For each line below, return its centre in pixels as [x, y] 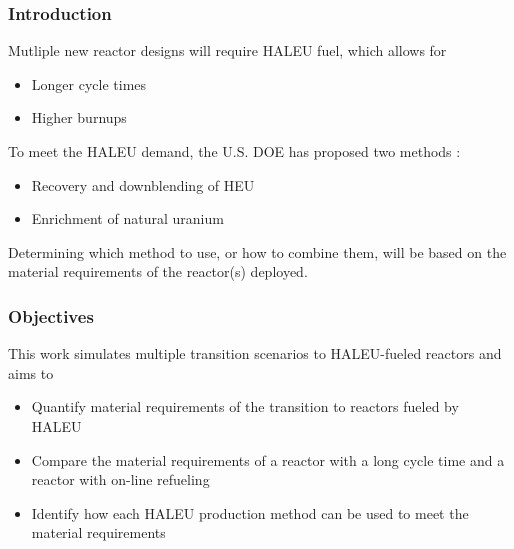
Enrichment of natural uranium [127, 218]
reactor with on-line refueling [120, 479]
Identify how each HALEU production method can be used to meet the [250, 512]
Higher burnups [79, 117]
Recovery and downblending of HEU [143, 184]
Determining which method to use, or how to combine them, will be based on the [257, 251]
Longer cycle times [89, 83]
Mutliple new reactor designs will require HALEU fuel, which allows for [227, 50]
